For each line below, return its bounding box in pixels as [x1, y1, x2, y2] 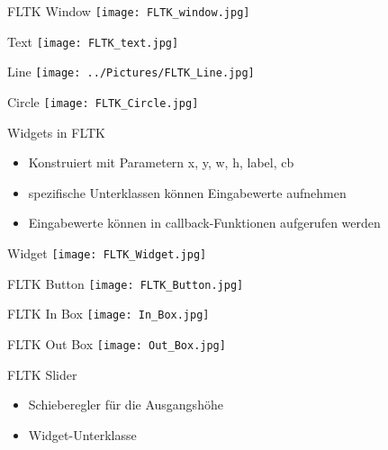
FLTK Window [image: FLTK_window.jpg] [7, 2, 250, 20]
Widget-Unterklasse [28, 425, 137, 444]
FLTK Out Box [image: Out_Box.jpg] [7, 334, 226, 353]
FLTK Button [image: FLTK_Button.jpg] [7, 274, 244, 292]
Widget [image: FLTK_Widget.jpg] [7, 244, 207, 262]
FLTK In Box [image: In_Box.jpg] [7, 304, 210, 323]
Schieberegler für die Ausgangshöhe [28, 395, 223, 414]
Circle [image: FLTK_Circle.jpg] [7, 92, 199, 111]
